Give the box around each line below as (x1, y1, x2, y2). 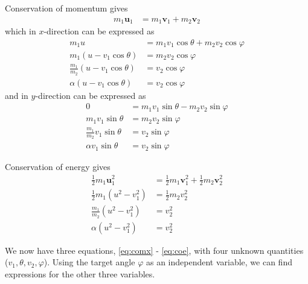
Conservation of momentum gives (5, 2, 128, 14)
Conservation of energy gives (5, 160, 111, 173)
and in (5, 89, 28, 101)
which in (5, 25, 36, 37)
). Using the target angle (43, 256, 135, 268)
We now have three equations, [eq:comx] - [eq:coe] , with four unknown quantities (5, 244, 304, 256)
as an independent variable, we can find (146, 256, 292, 268)
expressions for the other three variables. (5, 267, 155, 280)
